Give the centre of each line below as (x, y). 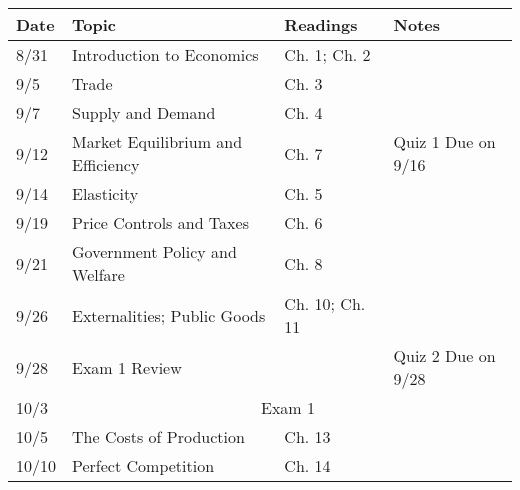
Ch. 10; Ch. (325, 303)
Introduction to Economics (165, 54)
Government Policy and (154, 251)
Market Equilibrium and (157, 141)
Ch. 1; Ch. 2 (327, 54)
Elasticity (105, 193)
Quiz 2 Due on (444, 355)
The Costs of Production (158, 436)
